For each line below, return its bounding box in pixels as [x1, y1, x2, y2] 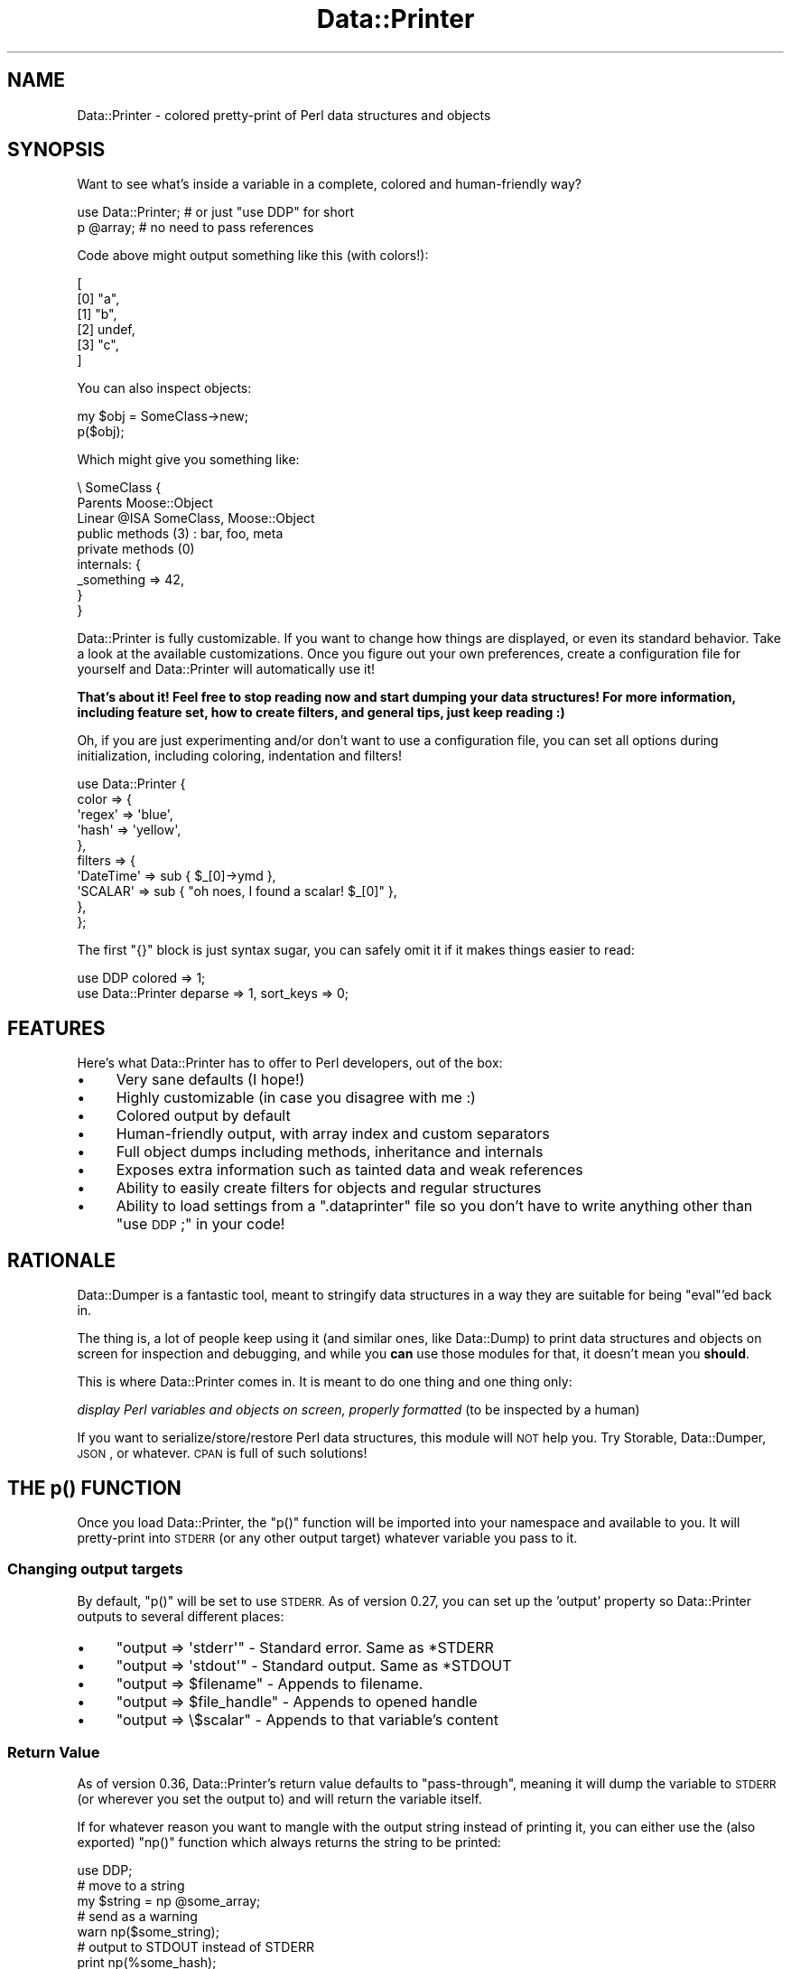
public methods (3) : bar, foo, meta [77, 526, 284, 542]
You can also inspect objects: [77, 380, 252, 397]
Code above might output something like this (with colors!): [77, 247, 429, 264]
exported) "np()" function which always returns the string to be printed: [77, 1834, 501, 1851]
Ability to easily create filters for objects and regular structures [116, 1179, 542, 1198]
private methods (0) [77, 541, 195, 557]
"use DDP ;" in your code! [116, 1215, 285, 1234]
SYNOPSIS [7, 138, 106, 162]
